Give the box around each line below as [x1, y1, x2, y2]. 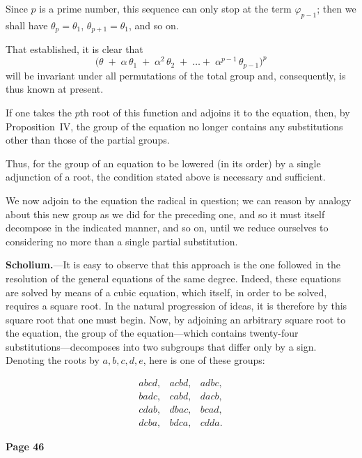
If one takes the [6, 105, 72, 119]
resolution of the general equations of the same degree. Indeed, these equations [6, 270, 341, 285]
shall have [6, 17, 48, 32]
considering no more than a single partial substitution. [6, 234, 238, 248]
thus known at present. [6, 82, 104, 96]
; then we [317, 1, 356, 15]
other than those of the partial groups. [6, 132, 170, 147]
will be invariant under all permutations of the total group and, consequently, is [6, 68, 346, 82]
